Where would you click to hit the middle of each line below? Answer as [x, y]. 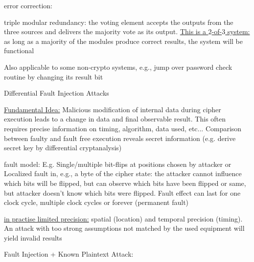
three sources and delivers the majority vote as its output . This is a [105, 31]
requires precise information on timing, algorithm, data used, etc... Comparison [123, 128]
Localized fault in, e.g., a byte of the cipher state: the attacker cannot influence [123, 173]
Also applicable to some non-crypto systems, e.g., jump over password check [118, 67]
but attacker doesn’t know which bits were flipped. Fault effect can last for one [122, 192]
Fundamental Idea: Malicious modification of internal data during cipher [113, 109]
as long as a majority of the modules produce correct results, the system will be [123, 41]
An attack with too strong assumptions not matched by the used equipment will [124, 228]
